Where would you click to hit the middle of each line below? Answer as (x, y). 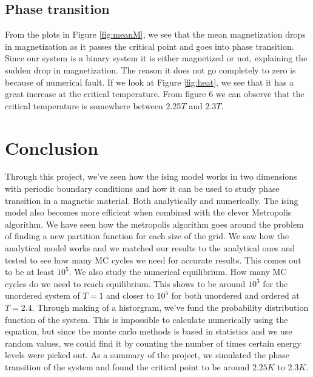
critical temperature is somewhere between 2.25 (93, 105)
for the (275, 283)
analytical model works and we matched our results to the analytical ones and (150, 248)
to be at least (30, 272)
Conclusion (52, 147)
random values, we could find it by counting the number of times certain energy (153, 343)
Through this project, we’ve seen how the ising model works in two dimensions (151, 176)
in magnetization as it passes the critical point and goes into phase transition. (150, 46)
